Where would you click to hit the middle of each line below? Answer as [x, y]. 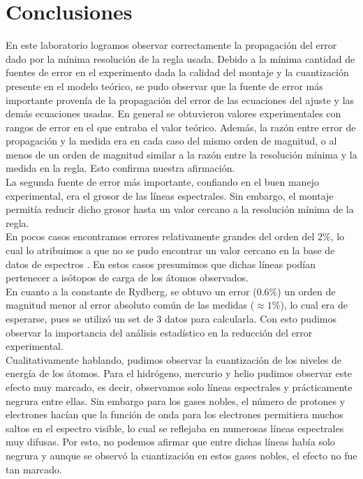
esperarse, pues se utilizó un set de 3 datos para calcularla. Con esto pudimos [171, 318]
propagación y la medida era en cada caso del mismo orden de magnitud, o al [171, 141]
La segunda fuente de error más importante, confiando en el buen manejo [162, 182]
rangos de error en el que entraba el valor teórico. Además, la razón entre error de [181, 127]
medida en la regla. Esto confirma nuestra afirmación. [120, 168]
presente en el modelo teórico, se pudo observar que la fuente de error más [164, 86]
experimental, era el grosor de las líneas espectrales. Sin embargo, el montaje [170, 195]
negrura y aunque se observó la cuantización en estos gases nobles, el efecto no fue [181, 455]
